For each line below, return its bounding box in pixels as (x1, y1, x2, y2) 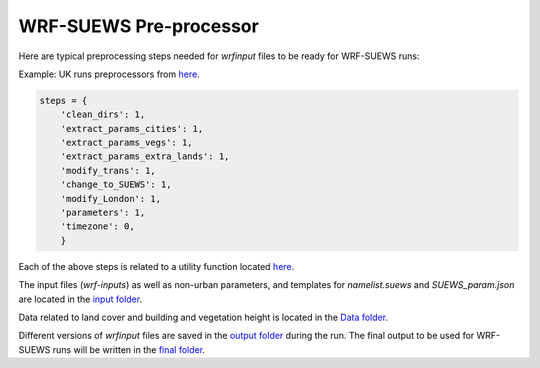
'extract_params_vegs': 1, (60, 137, 194, 149)
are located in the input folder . (18, 293, 143, 305)
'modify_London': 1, (60, 193, 162, 204)
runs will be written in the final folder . (52, 343, 205, 355)
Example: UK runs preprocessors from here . (18, 68, 200, 80)
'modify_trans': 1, (60, 165, 157, 176)
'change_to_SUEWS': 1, (60, 179, 172, 190)
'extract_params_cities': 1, (60, 123, 204, 134)
